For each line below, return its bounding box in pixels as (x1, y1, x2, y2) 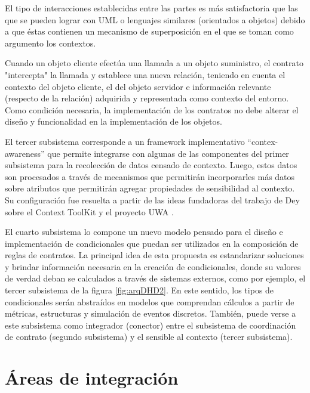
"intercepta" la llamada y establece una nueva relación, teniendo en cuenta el (5, 68, 286, 81)
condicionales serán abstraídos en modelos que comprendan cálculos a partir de (5, 295, 294, 308)
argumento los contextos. (5, 36, 96, 49)
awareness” (5, 147, 45, 159)
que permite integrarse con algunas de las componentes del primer (47, 147, 289, 159)
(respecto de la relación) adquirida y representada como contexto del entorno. (5, 92, 289, 104)
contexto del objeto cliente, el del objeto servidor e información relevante (5, 80, 271, 92)
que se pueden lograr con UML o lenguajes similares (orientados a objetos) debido (5, 13, 305, 26)
